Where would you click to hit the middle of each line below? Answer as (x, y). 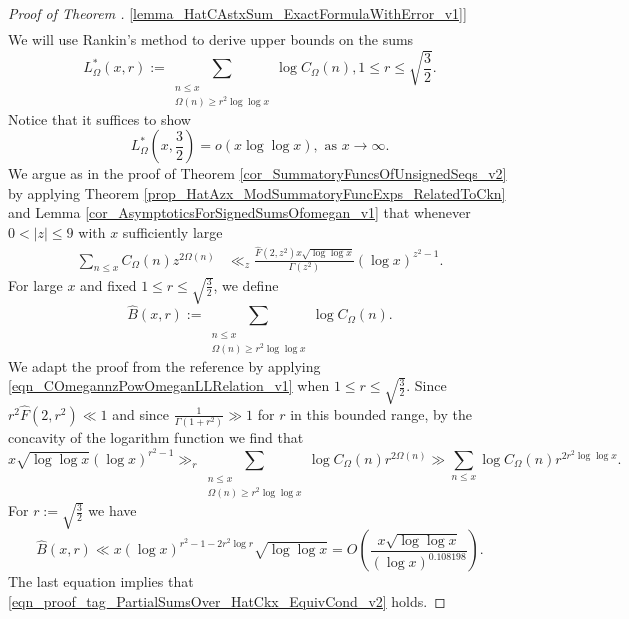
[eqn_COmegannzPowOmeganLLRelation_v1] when (169, 385)
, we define (246, 284)
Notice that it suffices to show (99, 118)
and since (141, 413)
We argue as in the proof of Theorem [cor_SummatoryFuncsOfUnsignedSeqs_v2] (257, 173)
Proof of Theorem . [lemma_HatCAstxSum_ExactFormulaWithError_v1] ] (237, 13)
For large (35, 284)
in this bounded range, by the (381, 413)
